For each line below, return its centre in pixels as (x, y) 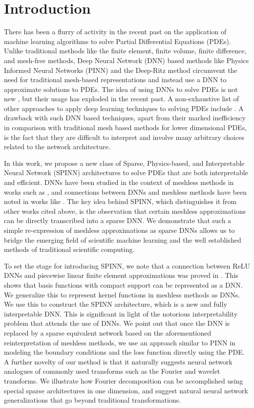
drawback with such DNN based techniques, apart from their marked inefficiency (125, 118)
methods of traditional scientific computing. (69, 249)
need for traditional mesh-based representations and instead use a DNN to (115, 79)
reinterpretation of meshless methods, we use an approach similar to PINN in (120, 342)
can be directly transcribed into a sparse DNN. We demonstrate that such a (118, 220)
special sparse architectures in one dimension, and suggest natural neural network (126, 390)
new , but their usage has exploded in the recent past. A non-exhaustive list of (122, 99)
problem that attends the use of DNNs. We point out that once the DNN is (117, 323)
